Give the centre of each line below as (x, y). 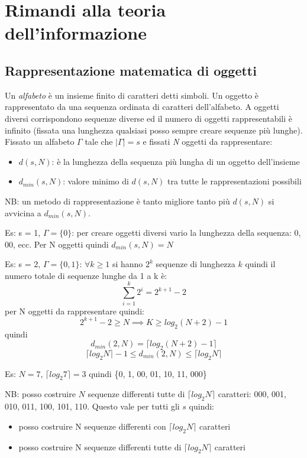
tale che (99, 142)
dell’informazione (76, 33)
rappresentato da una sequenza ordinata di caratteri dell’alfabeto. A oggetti (142, 107)
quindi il (260, 264)
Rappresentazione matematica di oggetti (131, 70)
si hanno (127, 264)
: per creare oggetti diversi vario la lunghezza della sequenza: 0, (186, 233)
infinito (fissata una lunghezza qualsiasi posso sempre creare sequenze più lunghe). (154, 130)
